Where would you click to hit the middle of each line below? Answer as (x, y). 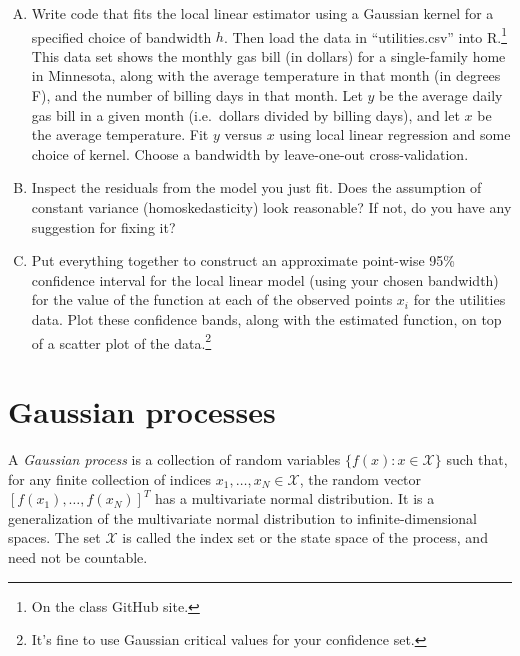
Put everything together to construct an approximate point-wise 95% (243, 260)
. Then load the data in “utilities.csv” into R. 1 (365, 35)
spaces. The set (54, 537)
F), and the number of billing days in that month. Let (197, 95)
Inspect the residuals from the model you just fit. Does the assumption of (256, 187)
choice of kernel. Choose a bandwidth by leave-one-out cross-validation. (250, 153)
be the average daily (441, 95)
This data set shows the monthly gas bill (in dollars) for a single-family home (268, 55)
